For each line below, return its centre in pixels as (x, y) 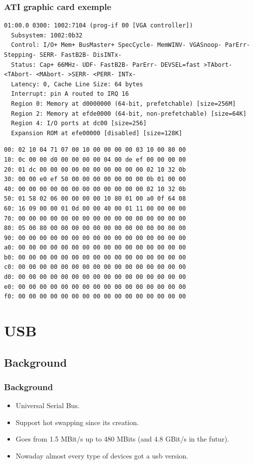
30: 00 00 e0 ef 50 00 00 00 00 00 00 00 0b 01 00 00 (95, 179)
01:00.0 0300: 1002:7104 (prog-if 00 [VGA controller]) (99, 26)
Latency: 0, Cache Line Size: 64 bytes (77, 84)
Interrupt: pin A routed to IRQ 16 (70, 94)
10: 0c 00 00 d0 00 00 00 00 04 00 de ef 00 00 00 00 (95, 159)
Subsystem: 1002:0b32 (47, 35)
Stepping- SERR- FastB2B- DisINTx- (63, 55)
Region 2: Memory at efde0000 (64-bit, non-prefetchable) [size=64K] (129, 114)
